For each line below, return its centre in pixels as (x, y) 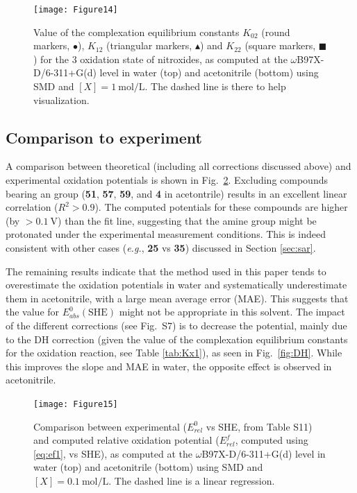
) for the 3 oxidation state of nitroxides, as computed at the (160, 59)
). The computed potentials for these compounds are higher (221, 207)
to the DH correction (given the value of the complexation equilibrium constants (177, 339)
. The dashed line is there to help (215, 86)
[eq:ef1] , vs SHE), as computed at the (113, 453)
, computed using (272, 440)
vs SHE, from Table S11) (259, 426)
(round (276, 32)
